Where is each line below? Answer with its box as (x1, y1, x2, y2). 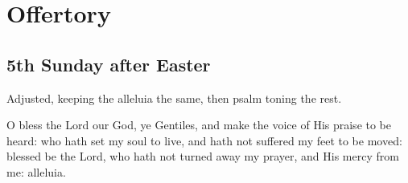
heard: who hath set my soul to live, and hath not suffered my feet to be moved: (6, 132, 402, 148)
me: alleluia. (6, 163, 66, 180)
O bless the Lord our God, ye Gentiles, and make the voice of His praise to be (6, 116, 392, 133)
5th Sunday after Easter (6, 51, 211, 76)
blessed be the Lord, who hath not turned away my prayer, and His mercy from (6, 148, 399, 165)
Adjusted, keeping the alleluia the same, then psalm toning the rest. (6, 89, 342, 106)
